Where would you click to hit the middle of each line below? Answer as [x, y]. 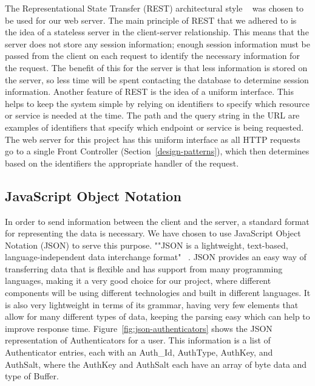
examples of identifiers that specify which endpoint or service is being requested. [154, 127]
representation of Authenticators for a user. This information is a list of [138, 340]
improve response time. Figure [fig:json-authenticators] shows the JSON [139, 328]
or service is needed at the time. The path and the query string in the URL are [152, 115]
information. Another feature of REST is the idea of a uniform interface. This [149, 91]
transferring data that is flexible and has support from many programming [144, 268]
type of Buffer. [32, 376]
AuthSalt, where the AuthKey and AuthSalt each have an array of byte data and [156, 364]
